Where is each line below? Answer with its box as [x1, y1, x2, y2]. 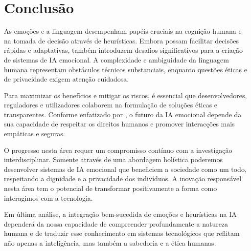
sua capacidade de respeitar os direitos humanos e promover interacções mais [4, 119, 235, 129]
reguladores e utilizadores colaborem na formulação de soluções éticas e [4, 100, 218, 110]
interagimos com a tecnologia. [4, 192, 93, 203]
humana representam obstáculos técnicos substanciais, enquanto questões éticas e [4, 64, 248, 74]
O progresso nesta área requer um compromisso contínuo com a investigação [4, 145, 232, 155]
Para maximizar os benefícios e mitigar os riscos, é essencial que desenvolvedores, [4, 90, 247, 100]
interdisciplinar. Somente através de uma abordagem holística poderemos [4, 154, 223, 165]
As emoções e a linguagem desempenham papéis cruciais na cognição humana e [4, 26, 242, 36]
